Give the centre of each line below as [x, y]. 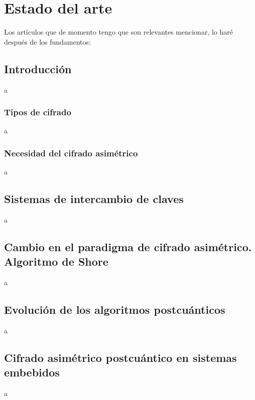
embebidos [32, 372]
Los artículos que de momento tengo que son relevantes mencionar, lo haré [118, 32]
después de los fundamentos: [47, 41]
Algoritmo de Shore [56, 261]
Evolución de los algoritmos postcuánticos [115, 310]
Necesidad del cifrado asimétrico [71, 153]
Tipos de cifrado [38, 112]
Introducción [38, 68]
